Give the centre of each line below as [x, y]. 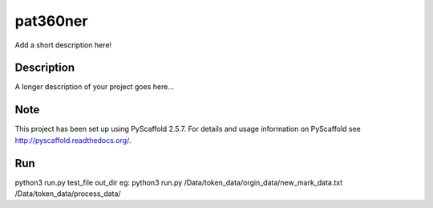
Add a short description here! [63, 45]
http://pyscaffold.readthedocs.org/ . [73, 140]
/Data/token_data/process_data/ [68, 194]
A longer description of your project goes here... [94, 87]
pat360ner [51, 21]
